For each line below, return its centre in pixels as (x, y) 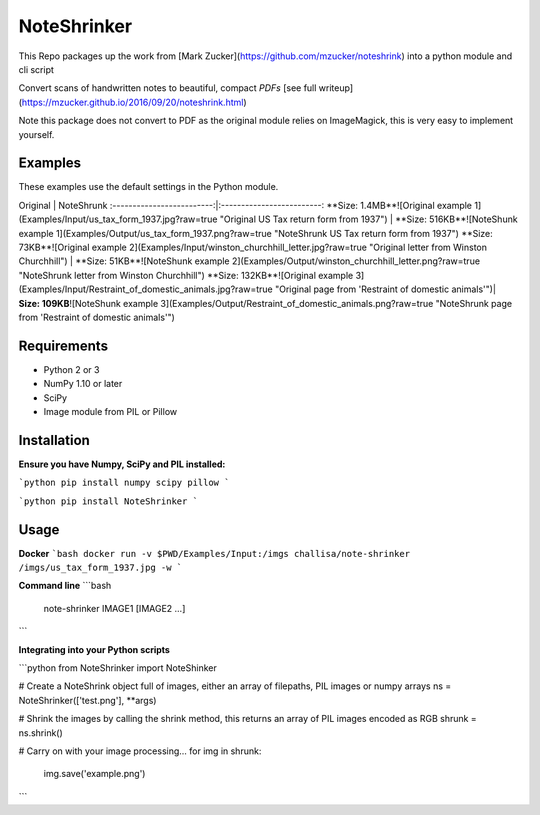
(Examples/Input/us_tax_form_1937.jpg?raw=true (118, 219)
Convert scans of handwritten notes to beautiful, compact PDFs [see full (167, 88)
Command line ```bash (65, 586)
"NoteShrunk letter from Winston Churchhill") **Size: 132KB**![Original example (186, 275)
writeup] (336, 88)
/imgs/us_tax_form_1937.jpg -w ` (100, 567)
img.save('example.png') (94, 774)
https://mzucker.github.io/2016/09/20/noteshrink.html (132, 102)
